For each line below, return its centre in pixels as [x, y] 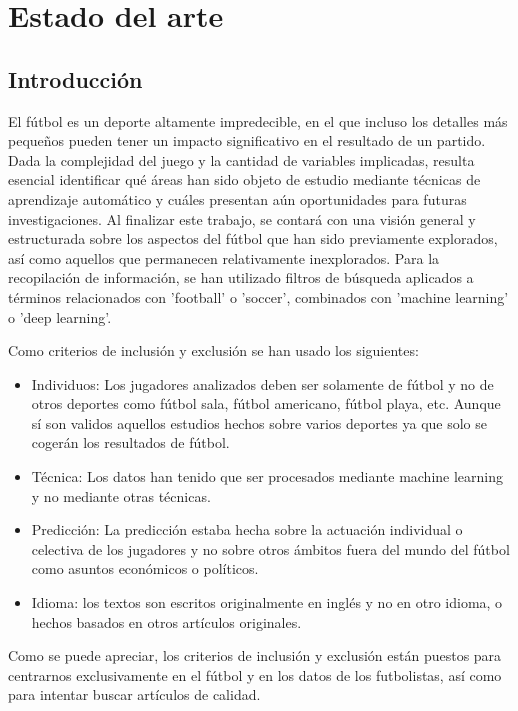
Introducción [75, 78]
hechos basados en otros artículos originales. [166, 621]
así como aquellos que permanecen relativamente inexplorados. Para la [224, 257]
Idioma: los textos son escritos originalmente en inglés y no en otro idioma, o [267, 602]
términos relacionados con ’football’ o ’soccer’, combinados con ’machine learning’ [258, 296]
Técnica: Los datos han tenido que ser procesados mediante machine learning [267, 476]
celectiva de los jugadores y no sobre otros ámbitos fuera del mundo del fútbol [270, 548]
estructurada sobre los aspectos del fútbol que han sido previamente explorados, [253, 238]
